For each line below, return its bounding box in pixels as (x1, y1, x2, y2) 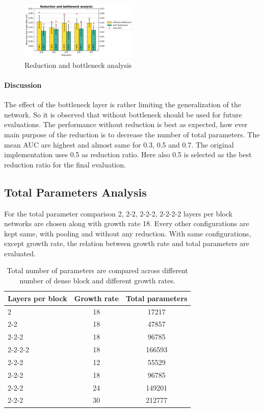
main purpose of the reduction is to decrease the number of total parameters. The (4, 129, 260, 139)
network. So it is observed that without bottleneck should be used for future (4, 109, 242, 119)
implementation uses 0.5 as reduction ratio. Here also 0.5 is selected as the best (4, 149, 252, 160)
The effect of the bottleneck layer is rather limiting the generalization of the (4, 99, 241, 110)
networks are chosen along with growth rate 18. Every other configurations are (4, 218, 249, 229)
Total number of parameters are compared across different (7, 265, 188, 276)
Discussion (4, 79, 42, 90)
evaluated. (4, 248, 36, 258)
